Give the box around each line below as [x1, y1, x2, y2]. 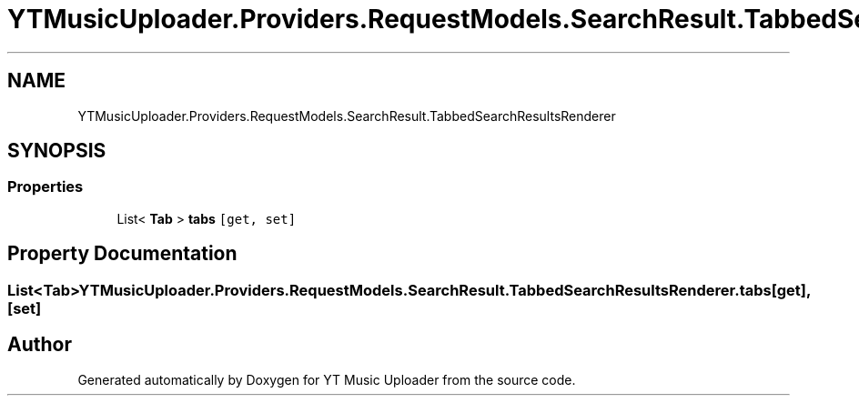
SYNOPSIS [7, 139, 106, 163]
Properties [7, 177, 84, 196]
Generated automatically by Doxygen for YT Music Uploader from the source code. [77, 371, 576, 388]
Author [7, 333, 72, 357]
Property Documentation [7, 242, 237, 266]
